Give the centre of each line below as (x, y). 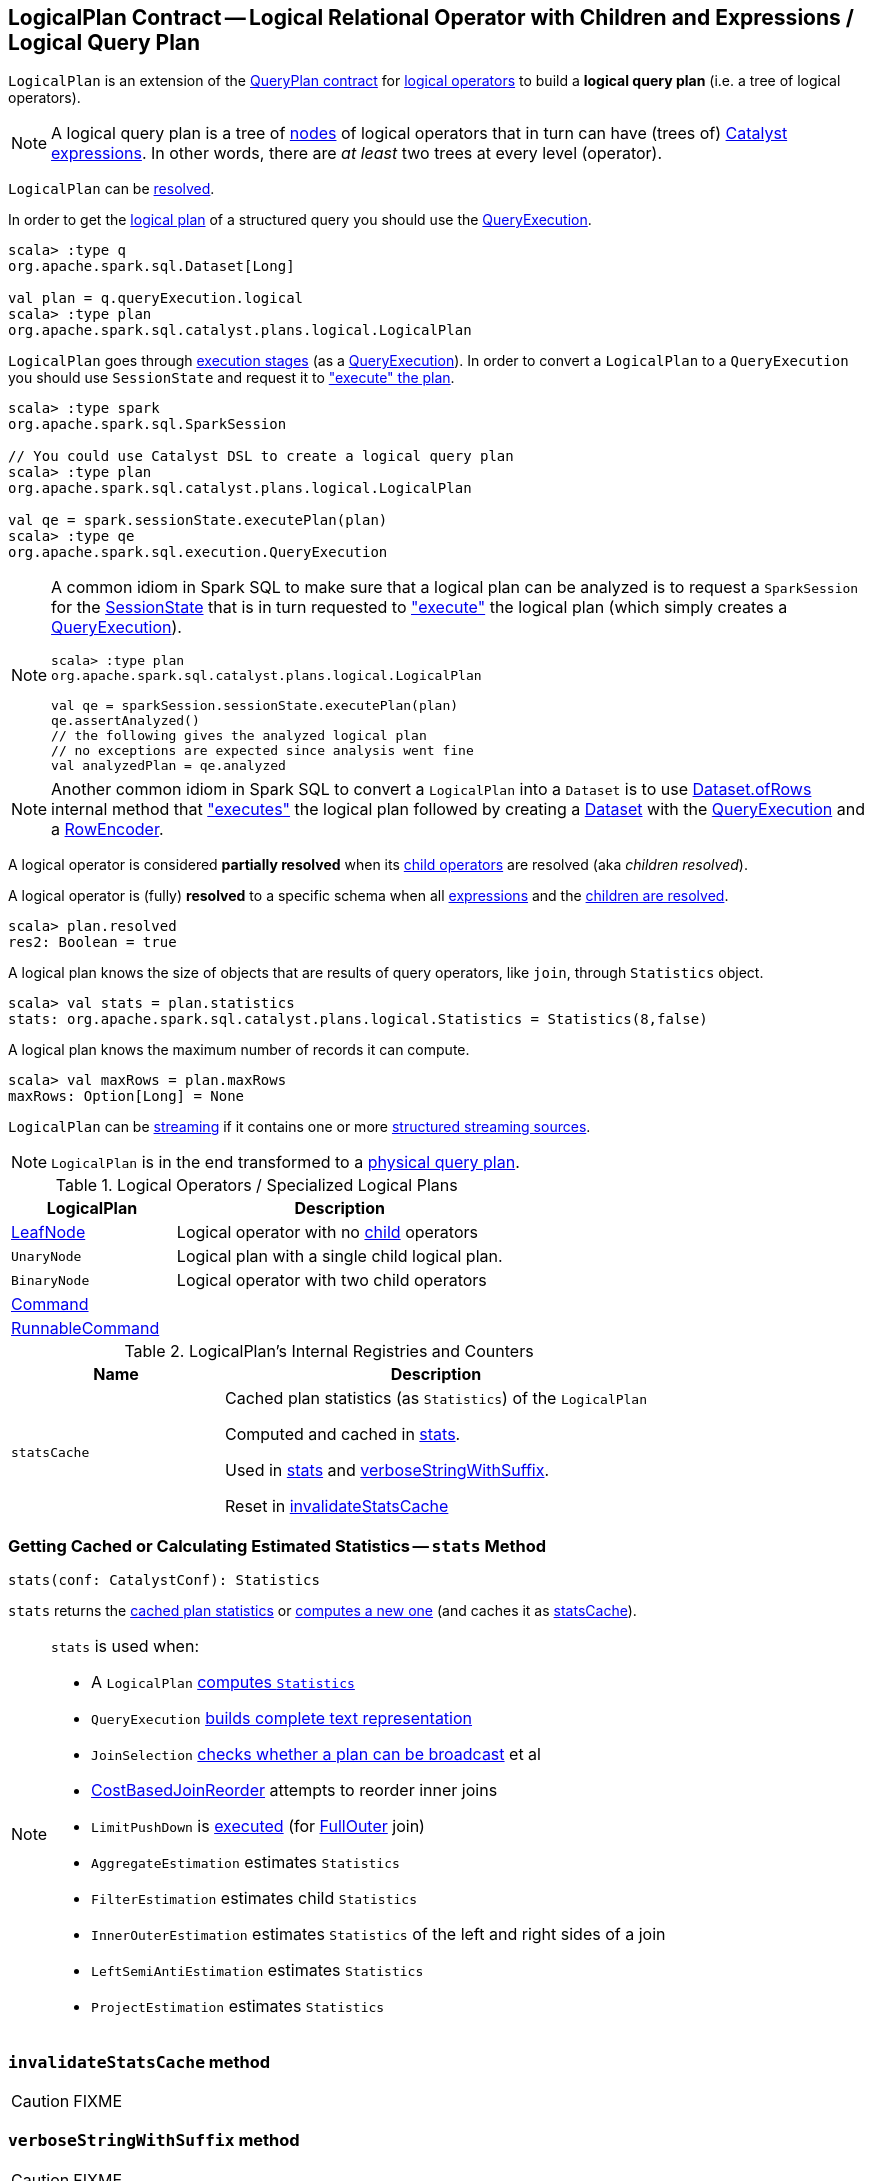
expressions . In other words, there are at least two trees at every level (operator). (357, 153)
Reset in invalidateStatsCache (337, 1506)
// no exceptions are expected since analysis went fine (262, 751)
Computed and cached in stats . (343, 1434)
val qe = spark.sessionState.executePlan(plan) (198, 520)
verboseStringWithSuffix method (154, 2140)
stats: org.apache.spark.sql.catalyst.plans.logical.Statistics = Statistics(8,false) (358, 1019)
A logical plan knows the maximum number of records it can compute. (239, 1050)
